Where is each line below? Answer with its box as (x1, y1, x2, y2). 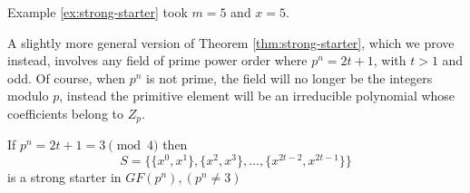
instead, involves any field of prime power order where (7, 51, 308, 70)
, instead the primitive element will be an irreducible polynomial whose (59, 86, 455, 105)
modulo (7, 86, 49, 105)
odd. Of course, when (7, 68, 126, 87)
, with (373, 51, 406, 70)
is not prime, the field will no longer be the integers (146, 68, 433, 87)
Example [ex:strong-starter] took (7, 3, 188, 21)
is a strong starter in (7, 168, 122, 187)
